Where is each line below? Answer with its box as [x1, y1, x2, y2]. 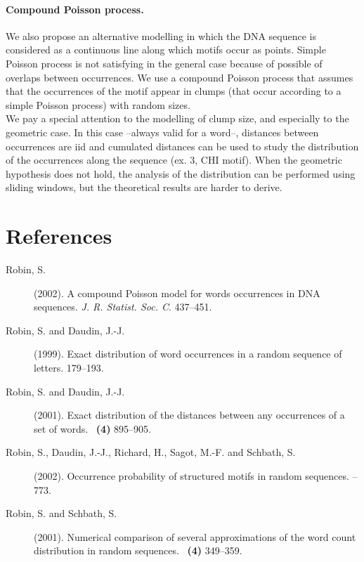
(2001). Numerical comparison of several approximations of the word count [34, 529, 356, 544]
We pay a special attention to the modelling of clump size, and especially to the [6, 111, 349, 126]
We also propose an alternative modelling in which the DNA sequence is [6, 28, 316, 43]
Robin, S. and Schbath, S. [6, 506, 117, 521]
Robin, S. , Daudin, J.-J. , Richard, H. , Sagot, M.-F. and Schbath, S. [6, 445, 296, 459]
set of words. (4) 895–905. [34, 421, 151, 436]
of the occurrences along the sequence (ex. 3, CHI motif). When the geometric [6, 152, 342, 167]
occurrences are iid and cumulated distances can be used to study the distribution [6, 138, 359, 153]
